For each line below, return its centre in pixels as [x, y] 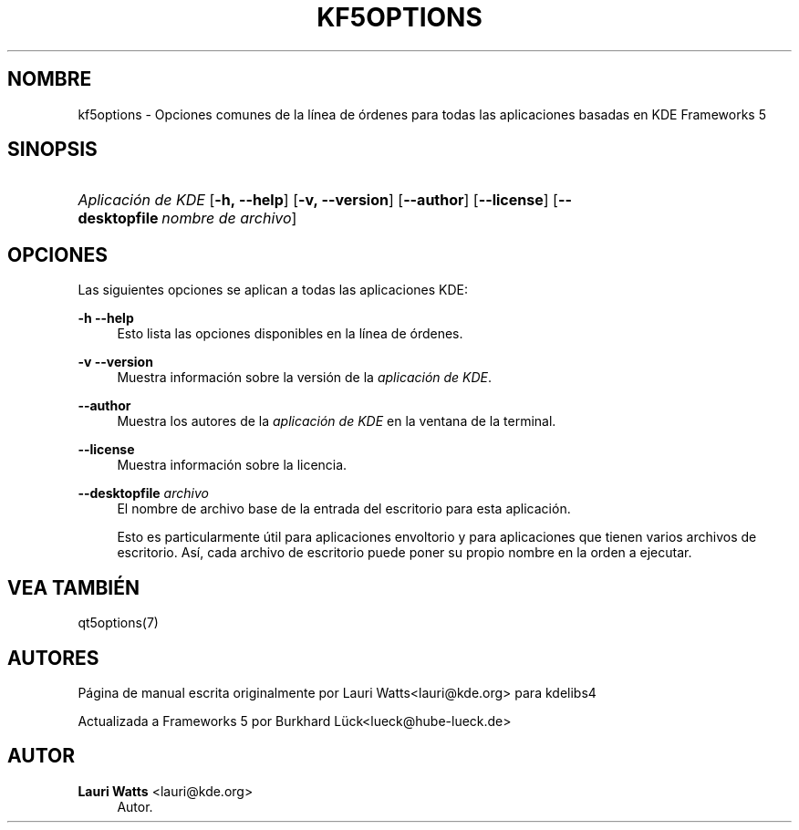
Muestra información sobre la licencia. [232, 465]
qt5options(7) [118, 623]
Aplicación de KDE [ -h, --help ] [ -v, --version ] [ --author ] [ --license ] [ [318, 200]
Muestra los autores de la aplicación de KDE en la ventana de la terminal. [337, 421]
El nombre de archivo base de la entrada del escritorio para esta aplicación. [344, 509]
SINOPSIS [52, 150]
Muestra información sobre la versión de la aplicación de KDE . [305, 378]
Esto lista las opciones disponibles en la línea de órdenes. [290, 334]
